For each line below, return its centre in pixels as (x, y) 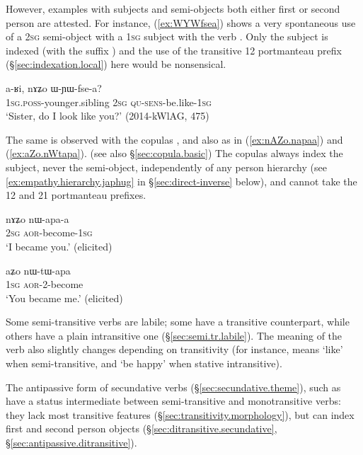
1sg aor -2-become (45, 284)
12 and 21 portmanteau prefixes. (76, 195)
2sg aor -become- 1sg (49, 232)
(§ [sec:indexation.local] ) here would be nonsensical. (116, 64)
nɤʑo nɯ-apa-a (38, 218)
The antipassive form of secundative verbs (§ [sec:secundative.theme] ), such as (173, 387)
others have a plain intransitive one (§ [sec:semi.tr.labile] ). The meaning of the (174, 335)
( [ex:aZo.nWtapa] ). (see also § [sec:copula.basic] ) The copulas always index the (174, 153)
